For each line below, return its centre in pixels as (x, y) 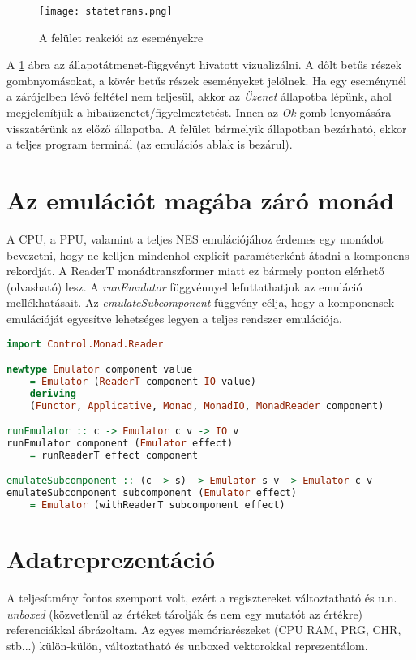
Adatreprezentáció (111, 559)
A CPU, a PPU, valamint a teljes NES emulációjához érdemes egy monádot (195, 238)
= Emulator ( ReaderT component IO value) (143, 381)
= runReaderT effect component (114, 455)
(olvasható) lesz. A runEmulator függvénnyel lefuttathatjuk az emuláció (184, 286)
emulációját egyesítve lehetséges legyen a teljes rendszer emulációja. (174, 318)
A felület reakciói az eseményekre (121, 37)
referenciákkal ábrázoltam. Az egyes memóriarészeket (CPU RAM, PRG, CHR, (204, 630)
